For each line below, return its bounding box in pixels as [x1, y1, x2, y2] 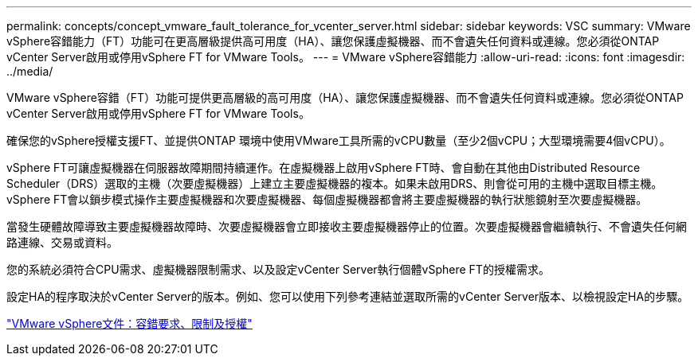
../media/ [6, 64, 53, 78]
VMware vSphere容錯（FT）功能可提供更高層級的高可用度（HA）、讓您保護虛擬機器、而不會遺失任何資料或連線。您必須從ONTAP [6, 91, 684, 104]
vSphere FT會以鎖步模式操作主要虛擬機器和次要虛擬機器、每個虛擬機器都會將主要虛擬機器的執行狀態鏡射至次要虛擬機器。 [6, 193, 648, 206]
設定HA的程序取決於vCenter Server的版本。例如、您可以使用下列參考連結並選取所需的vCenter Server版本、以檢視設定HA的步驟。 [6, 290, 689, 303]
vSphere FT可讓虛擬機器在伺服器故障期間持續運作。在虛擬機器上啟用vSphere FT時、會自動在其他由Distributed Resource [6, 161, 641, 174]
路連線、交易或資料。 [6, 235, 118, 249]
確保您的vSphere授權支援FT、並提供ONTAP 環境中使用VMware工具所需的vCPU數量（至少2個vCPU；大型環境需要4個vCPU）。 [6, 134, 671, 147]
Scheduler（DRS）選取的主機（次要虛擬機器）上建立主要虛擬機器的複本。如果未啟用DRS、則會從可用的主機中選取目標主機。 [6, 177, 663, 190]
